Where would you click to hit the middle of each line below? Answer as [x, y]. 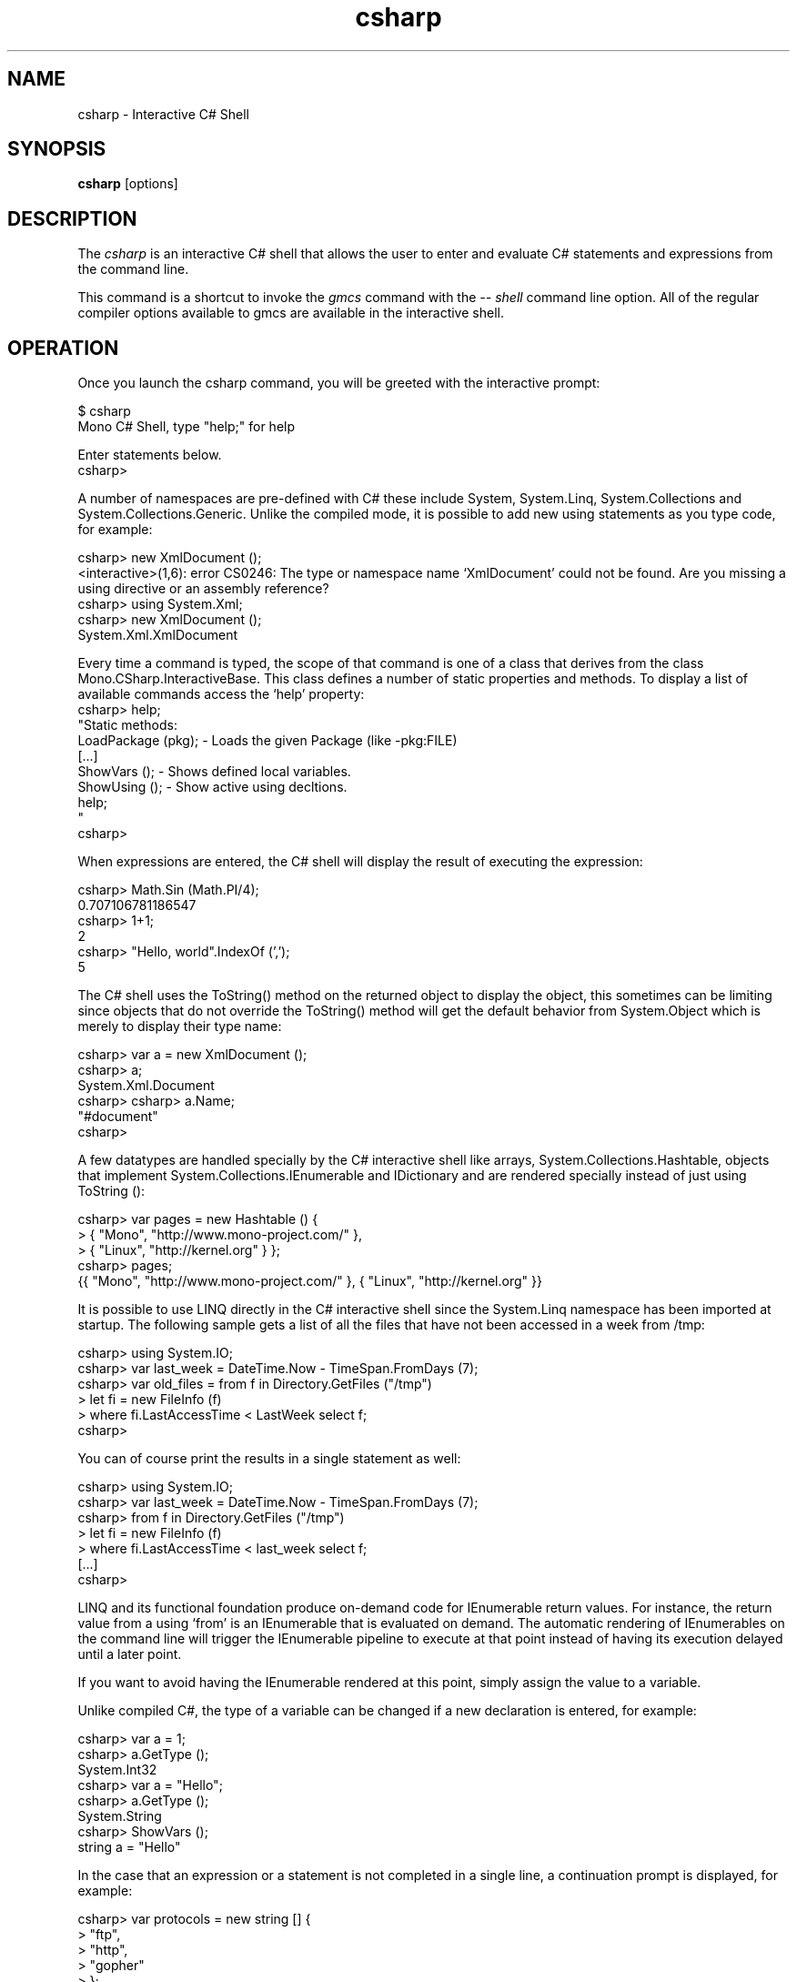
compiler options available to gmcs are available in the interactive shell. [291, 313]
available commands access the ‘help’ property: [221, 694]
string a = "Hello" [129, 1847]
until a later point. [130, 1654]
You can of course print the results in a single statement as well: [269, 1459]
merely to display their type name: [180, 1026]
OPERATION [63, 348]
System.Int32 [117, 1770]
